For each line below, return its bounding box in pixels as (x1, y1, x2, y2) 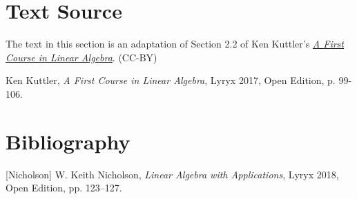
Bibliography (6, 127, 131, 155)
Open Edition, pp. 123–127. (6, 180, 122, 195)
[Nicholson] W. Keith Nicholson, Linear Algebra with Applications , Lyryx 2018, (6, 167, 339, 181)
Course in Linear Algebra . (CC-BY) (6, 50, 157, 64)
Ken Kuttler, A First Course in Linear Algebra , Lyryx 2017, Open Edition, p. (6, 73, 336, 87)
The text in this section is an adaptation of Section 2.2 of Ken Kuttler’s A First (6, 36, 344, 51)
